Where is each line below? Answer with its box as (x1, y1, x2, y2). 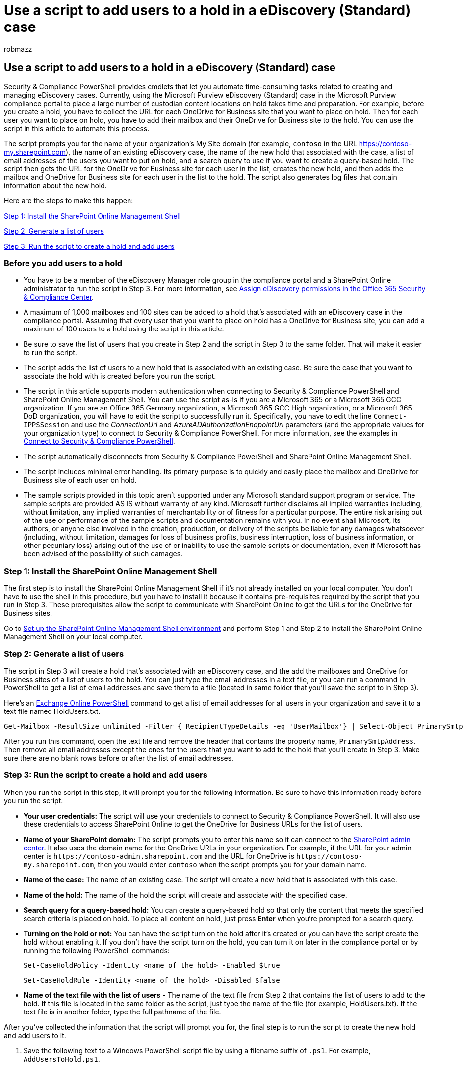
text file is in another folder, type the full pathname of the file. (24, 1007, 221, 1016)
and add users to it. (4, 1031, 66, 1040)
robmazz (4, 44, 32, 53)
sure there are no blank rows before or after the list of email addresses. (4, 753, 234, 762)
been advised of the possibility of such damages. (24, 549, 183, 558)
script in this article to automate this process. (4, 124, 150, 133)
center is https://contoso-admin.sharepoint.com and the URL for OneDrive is (24, 851, 295, 860)
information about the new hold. (4, 181, 107, 190)
